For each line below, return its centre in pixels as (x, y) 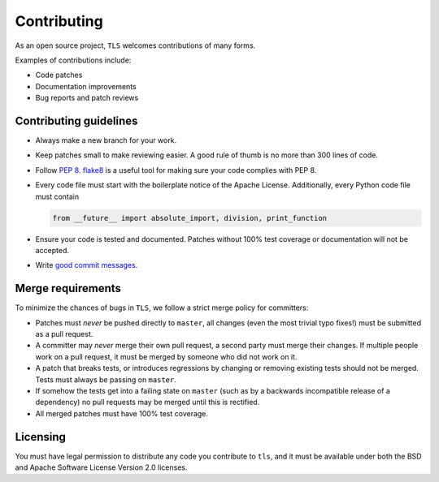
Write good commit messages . (87, 265)
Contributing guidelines (76, 120)
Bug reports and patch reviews (87, 98)
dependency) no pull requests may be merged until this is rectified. (148, 402)
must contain (57, 196)
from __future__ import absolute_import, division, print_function (190, 218)
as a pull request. (64, 334)
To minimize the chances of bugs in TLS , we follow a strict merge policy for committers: (162, 308)
